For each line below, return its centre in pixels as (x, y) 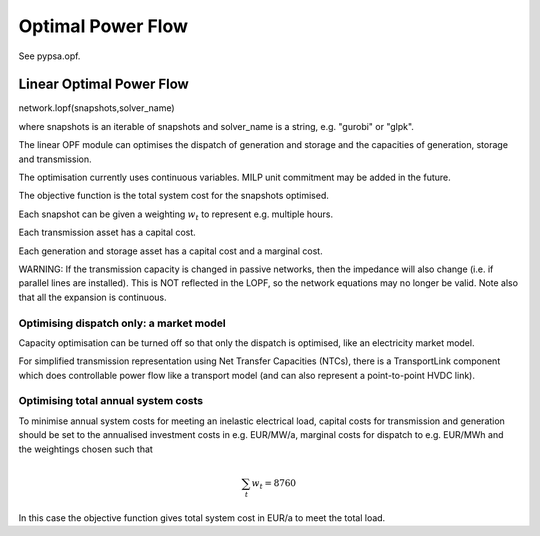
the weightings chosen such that (86, 449)
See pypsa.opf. (49, 56)
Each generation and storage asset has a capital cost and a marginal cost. (171, 251)
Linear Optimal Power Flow (103, 84)
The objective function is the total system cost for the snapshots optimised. (174, 196)
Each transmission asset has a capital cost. (107, 232)
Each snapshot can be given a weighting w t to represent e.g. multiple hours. (176, 215)
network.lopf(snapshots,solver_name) (96, 108)
